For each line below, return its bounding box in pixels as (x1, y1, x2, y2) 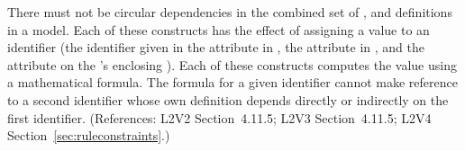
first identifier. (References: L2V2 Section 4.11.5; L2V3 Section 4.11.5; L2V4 (7, 108, 432, 127)
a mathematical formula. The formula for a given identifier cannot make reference (7, 73, 458, 92)
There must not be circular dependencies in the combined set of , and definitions (7, 3, 452, 21)
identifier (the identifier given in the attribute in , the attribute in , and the (7, 38, 424, 57)
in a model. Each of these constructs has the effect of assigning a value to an (7, 20, 430, 39)
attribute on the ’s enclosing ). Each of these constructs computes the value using (7, 55, 457, 74)
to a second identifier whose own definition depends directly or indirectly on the (7, 90, 449, 109)
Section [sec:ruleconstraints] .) (7, 126, 170, 145)
